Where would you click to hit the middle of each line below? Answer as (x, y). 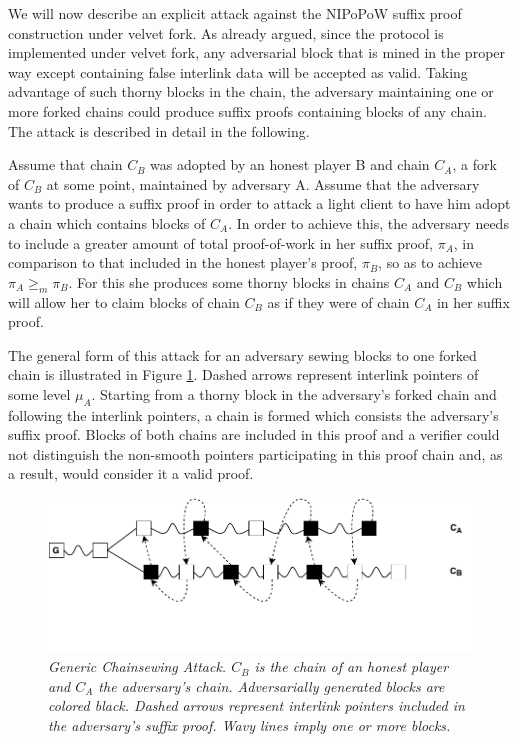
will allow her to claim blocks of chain (124, 301)
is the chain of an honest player (351, 666)
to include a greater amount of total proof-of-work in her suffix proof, (221, 242)
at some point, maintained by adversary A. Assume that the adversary (263, 183)
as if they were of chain (338, 301)
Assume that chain (65, 164)
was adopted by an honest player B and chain (290, 164)
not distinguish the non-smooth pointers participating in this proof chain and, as (255, 453)
